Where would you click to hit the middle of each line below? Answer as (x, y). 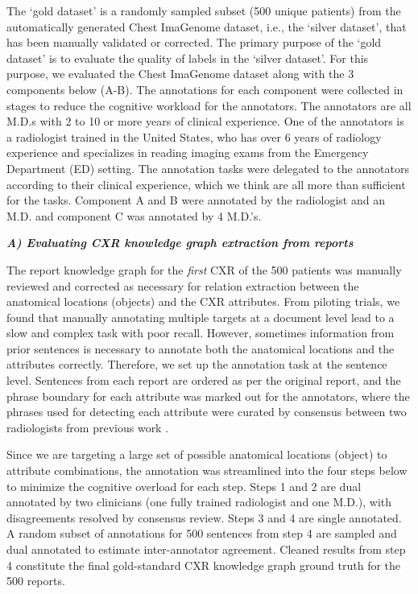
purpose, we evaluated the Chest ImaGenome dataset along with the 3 (180, 74)
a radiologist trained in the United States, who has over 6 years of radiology (194, 136)
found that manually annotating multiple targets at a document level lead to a (201, 317)
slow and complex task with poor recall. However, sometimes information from (201, 333)
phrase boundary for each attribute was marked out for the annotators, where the (208, 396)
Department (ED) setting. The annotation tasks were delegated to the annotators (208, 168)
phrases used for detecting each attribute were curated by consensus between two (207, 412)
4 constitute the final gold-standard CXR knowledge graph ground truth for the (204, 565)
